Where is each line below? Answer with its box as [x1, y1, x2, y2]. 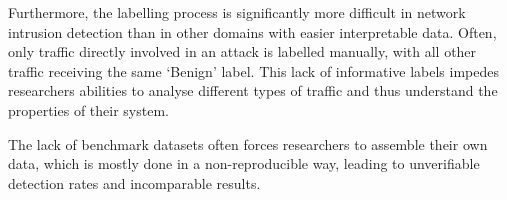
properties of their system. [8, 99, 169, 120]
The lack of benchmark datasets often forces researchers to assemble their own [8, 133, 488, 154]
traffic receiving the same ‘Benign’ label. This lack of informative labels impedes [8, 60, 499, 81]
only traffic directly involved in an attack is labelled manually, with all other [8, 41, 477, 62]
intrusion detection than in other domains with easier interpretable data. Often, [8, 21, 497, 42]
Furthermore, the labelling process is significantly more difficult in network [8, 2, 466, 22]
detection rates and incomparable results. [8, 172, 261, 193]
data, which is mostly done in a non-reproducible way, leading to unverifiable [8, 153, 480, 174]
